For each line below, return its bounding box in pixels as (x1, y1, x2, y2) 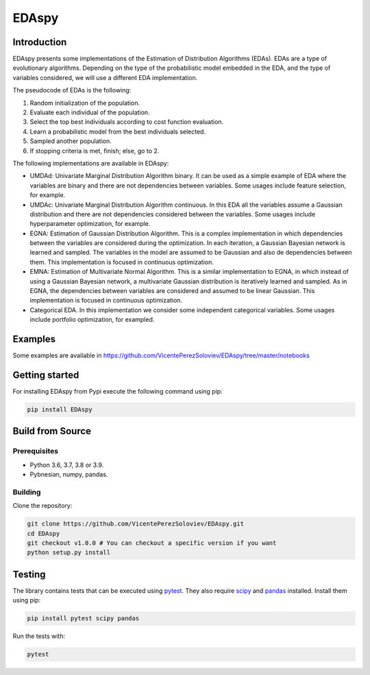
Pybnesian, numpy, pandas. (29, 470, 108, 479)
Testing (12, 568, 46, 580)
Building (12, 487, 41, 496)
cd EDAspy (27, 529, 60, 537)
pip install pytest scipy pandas (27, 615, 140, 622)
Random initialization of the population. (29, 99, 140, 107)
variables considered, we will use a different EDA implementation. (12, 73, 198, 81)
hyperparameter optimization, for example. (29, 220, 151, 228)
